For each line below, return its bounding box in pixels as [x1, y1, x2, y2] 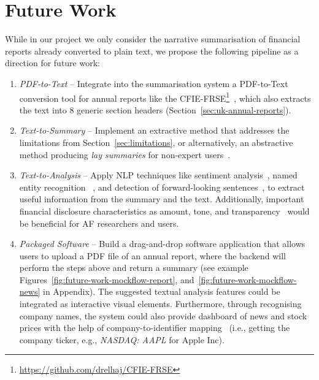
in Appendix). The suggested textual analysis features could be [42, 285, 280, 298]
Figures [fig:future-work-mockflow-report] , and [19, 273, 194, 286]
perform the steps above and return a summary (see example [19, 261, 248, 274]
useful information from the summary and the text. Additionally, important [19, 192, 304, 205]
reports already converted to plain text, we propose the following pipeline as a [5, 44, 299, 57]
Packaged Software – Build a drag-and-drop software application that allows [19, 237, 306, 250]
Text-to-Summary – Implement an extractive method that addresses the [19, 124, 290, 137]
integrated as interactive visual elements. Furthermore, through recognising [19, 297, 302, 310]
